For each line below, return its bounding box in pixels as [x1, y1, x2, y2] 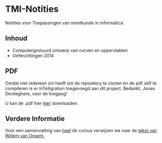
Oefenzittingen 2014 [12, 52, 54, 58]
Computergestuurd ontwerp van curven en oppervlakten [12, 47, 128, 53]
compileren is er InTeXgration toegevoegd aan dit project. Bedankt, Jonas [5, 85, 155, 91]
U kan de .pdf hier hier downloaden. [5, 100, 79, 106]
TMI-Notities [5, 3, 59, 15]
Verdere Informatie [5, 114, 65, 123]
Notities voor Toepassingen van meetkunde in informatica [5, 20, 123, 26]
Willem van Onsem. [5, 133, 45, 139]
